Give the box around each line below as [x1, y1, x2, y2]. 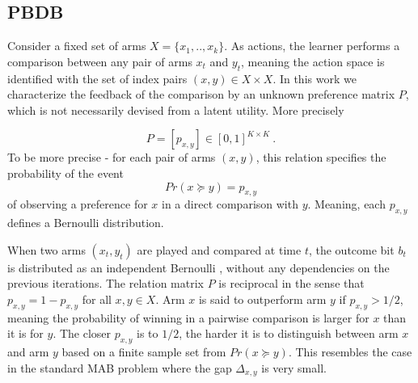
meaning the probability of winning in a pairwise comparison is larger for [7, 309, 369, 326]
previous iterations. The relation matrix [7, 275, 204, 292]
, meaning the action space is [241, 53, 385, 69]
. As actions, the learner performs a [224, 37, 400, 54]
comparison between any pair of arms [7, 53, 192, 69]
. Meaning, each [307, 196, 386, 213]
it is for [7, 325, 44, 342]
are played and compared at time [137, 241, 302, 258]
